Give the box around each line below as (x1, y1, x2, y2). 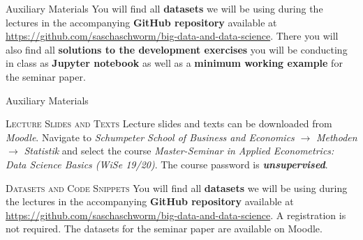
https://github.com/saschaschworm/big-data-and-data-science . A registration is (6, 207, 346, 222)
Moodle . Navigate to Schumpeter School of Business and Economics (6, 129, 295, 144)
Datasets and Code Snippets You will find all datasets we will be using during (6, 180, 348, 195)
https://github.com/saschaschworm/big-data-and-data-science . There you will (6, 29, 339, 43)
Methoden (316, 129, 357, 144)
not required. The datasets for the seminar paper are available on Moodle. (6, 221, 323, 236)
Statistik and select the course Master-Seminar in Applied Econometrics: (24, 143, 334, 158)
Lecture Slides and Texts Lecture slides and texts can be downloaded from (6, 116, 332, 131)
